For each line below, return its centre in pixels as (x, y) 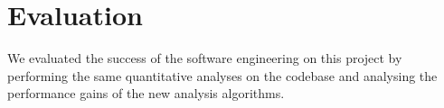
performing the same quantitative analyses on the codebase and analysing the (222, 75)
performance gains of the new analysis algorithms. (146, 93)
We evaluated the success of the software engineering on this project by (205, 58)
